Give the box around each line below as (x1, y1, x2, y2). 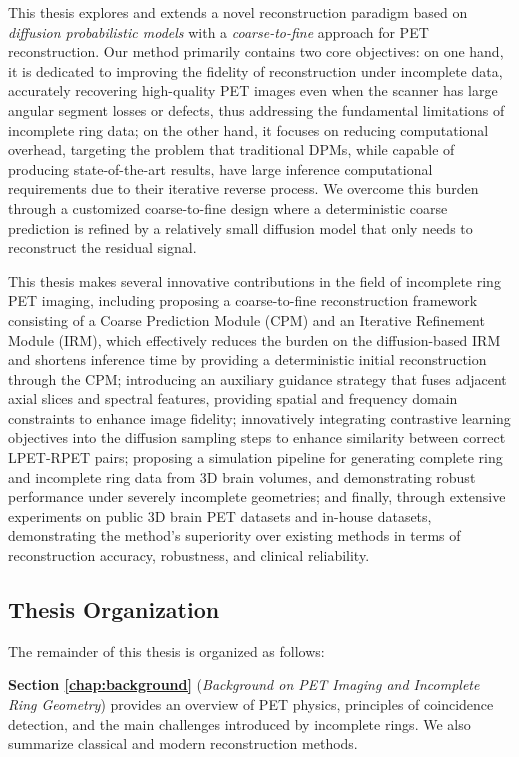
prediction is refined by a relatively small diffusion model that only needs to (8, 217, 473, 238)
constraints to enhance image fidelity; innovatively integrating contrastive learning (8, 407, 511, 428)
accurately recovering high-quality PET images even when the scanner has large (8, 80, 498, 101)
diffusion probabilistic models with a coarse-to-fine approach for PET (8, 21, 429, 42)
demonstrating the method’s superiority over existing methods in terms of (8, 525, 461, 546)
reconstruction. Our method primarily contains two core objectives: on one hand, (8, 41, 504, 62)
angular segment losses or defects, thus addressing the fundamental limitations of (8, 99, 505, 120)
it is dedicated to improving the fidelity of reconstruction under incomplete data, (8, 60, 503, 81)
